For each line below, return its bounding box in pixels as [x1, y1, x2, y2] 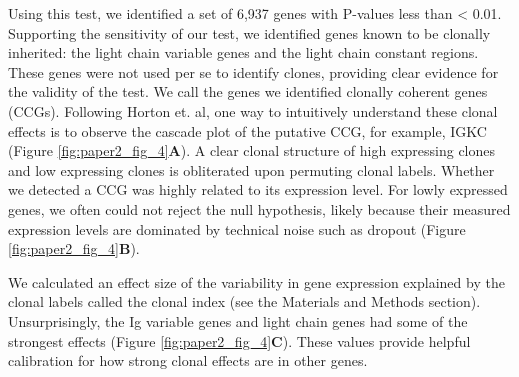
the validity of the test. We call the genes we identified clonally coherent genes [8, 81, 488, 102]
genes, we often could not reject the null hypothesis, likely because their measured [8, 198, 511, 219]
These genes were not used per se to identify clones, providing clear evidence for [8, 61, 499, 82]
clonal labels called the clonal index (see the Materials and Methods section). [8, 291, 481, 312]
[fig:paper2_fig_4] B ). [8, 238, 140, 259]
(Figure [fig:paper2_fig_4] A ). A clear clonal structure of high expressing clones [8, 140, 496, 161]
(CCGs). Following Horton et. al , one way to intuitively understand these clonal [8, 100, 498, 121]
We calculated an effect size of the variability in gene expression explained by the [8, 271, 505, 292]
